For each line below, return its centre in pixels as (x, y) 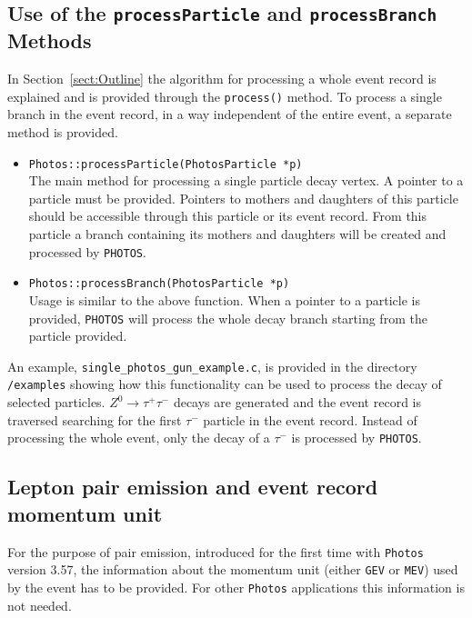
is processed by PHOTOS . (357, 438)
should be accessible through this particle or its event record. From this (228, 216)
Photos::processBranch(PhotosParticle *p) (159, 284)
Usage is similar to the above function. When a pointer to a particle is (224, 299)
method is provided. (63, 132)
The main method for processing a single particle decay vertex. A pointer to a (246, 180)
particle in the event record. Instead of (310, 419)
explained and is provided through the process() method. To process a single (225, 96)
